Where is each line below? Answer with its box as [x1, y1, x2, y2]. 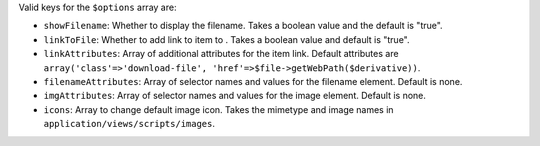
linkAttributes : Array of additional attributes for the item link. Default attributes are [43, 48, 399, 60]
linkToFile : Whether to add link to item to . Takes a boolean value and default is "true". [43, 33, 410, 45]
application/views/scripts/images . [43, 118, 215, 130]
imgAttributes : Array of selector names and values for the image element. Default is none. [43, 90, 427, 102]
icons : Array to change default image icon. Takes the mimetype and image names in [43, 103, 394, 115]
